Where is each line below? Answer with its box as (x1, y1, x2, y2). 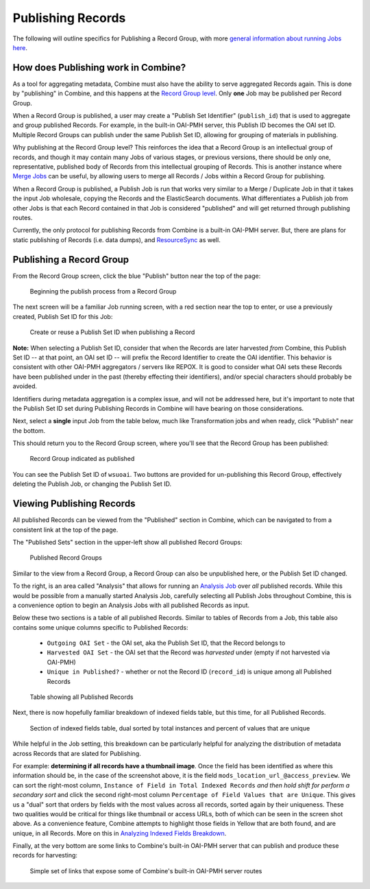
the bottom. (12, 426, 46, 435)
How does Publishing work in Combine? (12, 62, 186, 73)
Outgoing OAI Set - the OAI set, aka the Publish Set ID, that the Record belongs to (47, 639, 286, 648)
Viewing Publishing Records (12, 498, 136, 510)
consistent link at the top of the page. (12, 525, 119, 534)
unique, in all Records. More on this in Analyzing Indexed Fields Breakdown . (12, 829, 227, 837)
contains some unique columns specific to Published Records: (12, 623, 188, 631)
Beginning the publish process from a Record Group (29, 287, 177, 295)
